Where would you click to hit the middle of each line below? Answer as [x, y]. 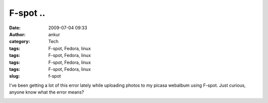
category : [20, 42]
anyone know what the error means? [47, 92]
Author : [17, 34]
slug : [14, 76]
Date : [15, 28]
